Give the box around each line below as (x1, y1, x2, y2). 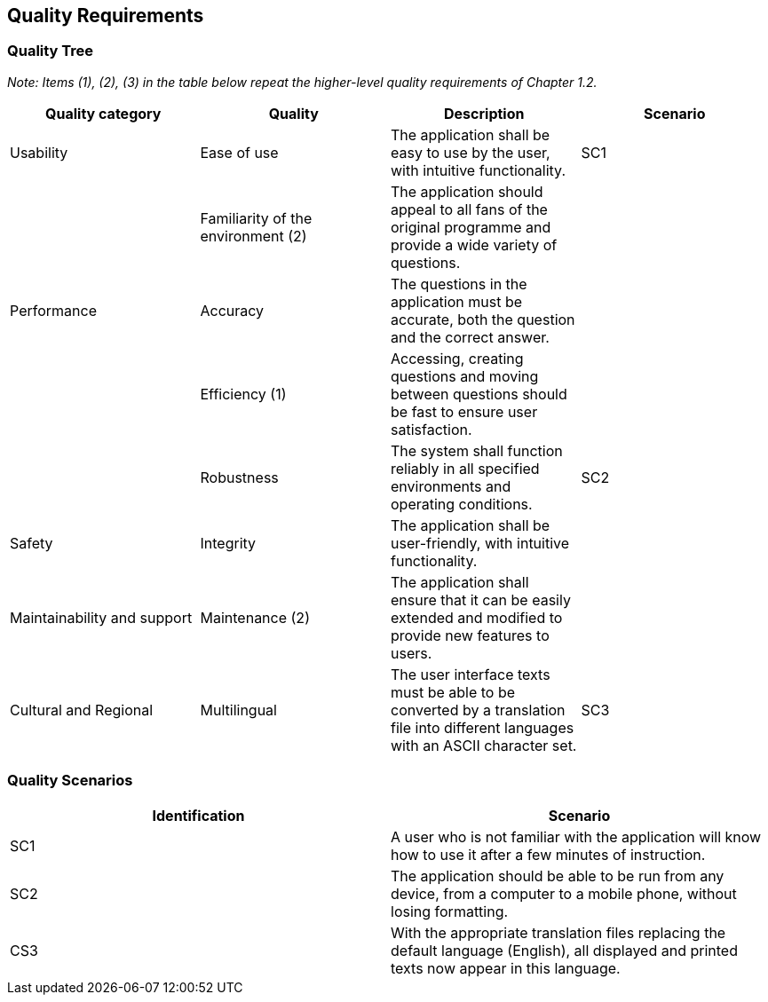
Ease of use (200, 143, 279, 162)
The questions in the (391, 274, 527, 293)
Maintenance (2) (200, 608, 310, 627)
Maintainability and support (10, 608, 193, 627)
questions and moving (391, 367, 539, 385)
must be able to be (391, 682, 516, 701)
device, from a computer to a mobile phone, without (391, 884, 737, 903)
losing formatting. (391, 902, 509, 920)
